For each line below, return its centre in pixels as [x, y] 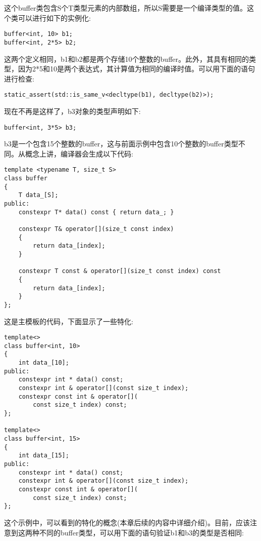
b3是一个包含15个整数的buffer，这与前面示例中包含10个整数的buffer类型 [121, 144]
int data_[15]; [44, 456]
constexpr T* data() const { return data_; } [96, 212]
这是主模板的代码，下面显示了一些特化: [69, 321]
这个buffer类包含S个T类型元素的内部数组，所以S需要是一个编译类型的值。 [126, 8]
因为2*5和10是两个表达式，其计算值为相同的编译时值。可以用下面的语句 [136, 69]
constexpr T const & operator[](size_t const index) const [120, 271]
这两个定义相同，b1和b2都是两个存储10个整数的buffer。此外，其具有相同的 [126, 59]
